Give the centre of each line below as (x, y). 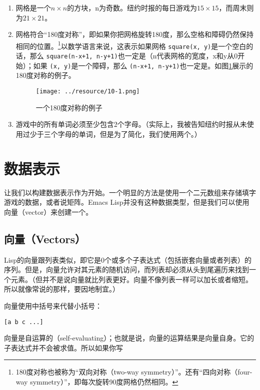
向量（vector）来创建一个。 (48, 211)
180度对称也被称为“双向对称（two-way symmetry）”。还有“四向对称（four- (134, 372)
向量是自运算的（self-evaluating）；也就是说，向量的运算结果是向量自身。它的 (129, 338)
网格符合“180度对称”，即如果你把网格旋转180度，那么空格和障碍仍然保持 (135, 34)
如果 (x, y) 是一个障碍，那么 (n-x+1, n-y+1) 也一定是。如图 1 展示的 (143, 65)
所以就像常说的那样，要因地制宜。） (62, 289)
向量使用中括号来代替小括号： (53, 305)
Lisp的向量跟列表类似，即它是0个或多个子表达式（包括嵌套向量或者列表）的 (128, 259)
